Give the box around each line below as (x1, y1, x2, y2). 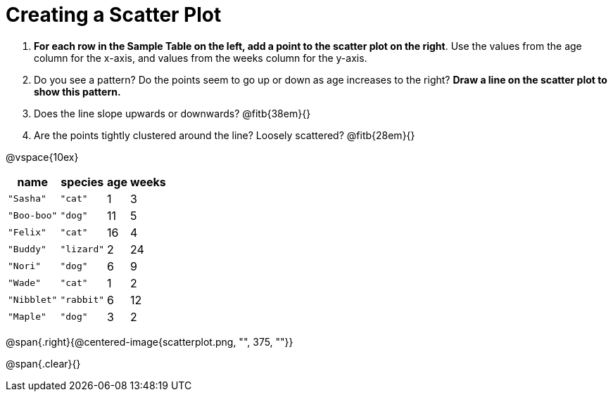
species (61, 174, 104, 189)
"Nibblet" (8, 294, 58, 306)
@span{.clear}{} (6, 357, 81, 370)
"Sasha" (8, 193, 46, 204)
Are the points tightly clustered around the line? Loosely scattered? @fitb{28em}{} (34, 129, 415, 141)
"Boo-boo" (8, 210, 58, 221)
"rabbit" (60, 294, 105, 306)
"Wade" (8, 278, 41, 289)
